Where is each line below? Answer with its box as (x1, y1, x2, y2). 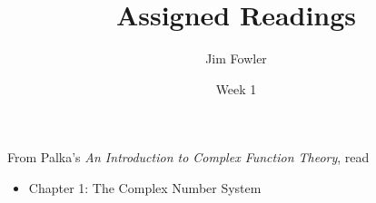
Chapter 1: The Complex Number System (28, 178, 262, 197)
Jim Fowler (205, 49, 267, 68)
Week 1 (215, 79, 257, 98)
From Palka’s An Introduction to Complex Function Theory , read (7, 148, 370, 167)
